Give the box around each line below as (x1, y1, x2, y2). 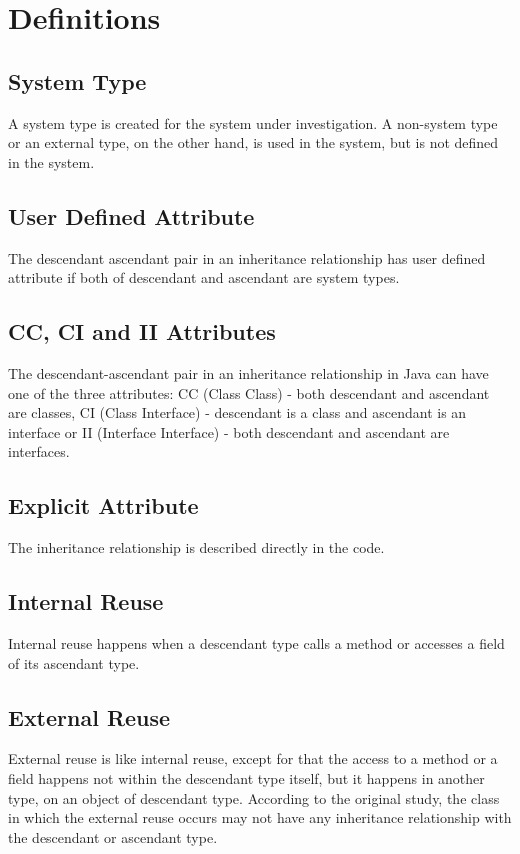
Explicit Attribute (8, 490, 199, 521)
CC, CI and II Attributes (8, 316, 276, 347)
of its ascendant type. (8, 652, 140, 673)
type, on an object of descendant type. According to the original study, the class (8, 787, 500, 808)
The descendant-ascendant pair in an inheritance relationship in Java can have (8, 362, 489, 383)
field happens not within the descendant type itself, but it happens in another (8, 767, 485, 788)
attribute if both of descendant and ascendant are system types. (8, 267, 400, 288)
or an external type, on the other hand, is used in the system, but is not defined (8, 132, 499, 153)
